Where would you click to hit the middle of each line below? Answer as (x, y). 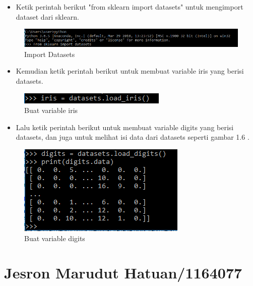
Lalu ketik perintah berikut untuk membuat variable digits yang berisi (125, 127)
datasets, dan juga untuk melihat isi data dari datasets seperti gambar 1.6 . (133, 137)
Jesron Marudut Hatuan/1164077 (123, 273)
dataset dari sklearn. (47, 16)
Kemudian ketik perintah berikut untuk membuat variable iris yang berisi (130, 71)
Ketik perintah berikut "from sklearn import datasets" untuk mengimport (130, 7)
